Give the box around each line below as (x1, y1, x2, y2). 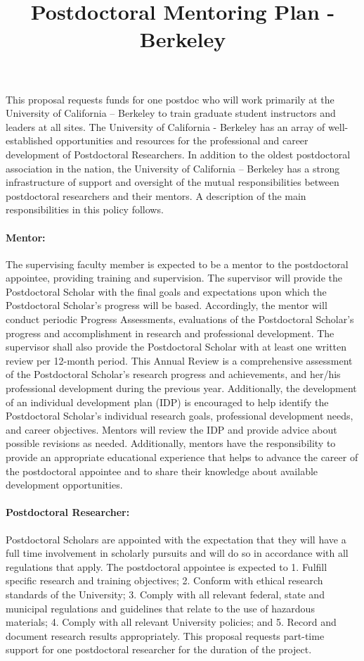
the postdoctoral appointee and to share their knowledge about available (6, 463, 318, 478)
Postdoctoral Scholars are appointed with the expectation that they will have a (6, 531, 346, 546)
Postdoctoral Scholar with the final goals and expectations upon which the (6, 284, 327, 298)
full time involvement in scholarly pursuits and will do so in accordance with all (6, 546, 349, 560)
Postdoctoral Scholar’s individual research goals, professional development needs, (6, 408, 353, 423)
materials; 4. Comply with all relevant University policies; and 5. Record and (6, 615, 337, 629)
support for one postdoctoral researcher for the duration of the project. (6, 642, 312, 657)
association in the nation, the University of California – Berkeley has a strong (6, 160, 340, 175)
